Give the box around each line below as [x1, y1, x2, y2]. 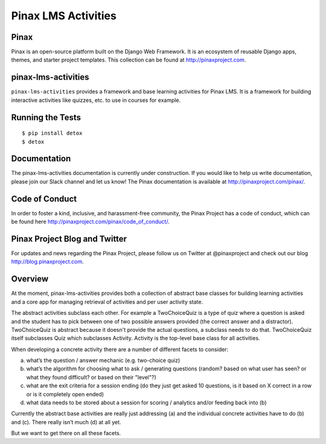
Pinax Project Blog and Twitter [11, 233, 127, 244]
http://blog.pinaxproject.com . [11, 258, 84, 265]
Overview [11, 274, 49, 284]
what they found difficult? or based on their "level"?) [26, 373, 156, 381]
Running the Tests [11, 112, 81, 122]
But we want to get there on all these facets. [11, 430, 121, 437]
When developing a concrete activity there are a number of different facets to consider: [11, 346, 229, 353]
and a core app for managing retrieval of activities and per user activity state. [11, 298, 203, 305]
